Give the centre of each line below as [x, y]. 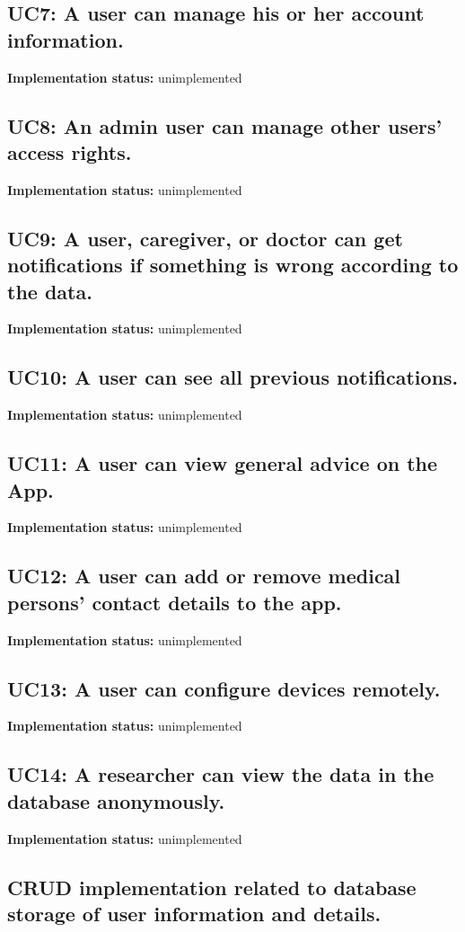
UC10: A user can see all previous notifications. [233, 377]
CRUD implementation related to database [212, 887]
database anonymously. [116, 800]
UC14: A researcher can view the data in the [221, 774]
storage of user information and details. [194, 913]
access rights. [70, 151]
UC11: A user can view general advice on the [223, 463]
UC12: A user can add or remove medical [204, 576]
